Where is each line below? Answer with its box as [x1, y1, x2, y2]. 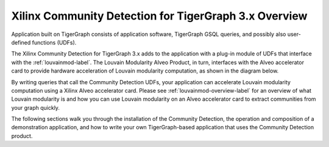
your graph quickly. [11, 104, 60, 111]
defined [11, 38, 31, 46]
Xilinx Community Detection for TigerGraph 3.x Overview [11, 9, 308, 23]
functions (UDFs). [32, 38, 77, 46]
